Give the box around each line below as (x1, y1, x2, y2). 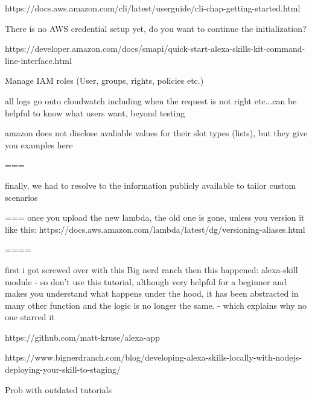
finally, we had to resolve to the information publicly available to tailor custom (5, 178, 296, 191)
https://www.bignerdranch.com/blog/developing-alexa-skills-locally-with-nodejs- (5, 351, 302, 364)
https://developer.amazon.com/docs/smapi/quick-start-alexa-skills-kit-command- (5, 42, 305, 55)
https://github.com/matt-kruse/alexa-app (5, 330, 160, 343)
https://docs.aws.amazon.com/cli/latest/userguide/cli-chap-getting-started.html (5, 2, 301, 14)
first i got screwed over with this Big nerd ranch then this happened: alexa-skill (5, 263, 298, 276)
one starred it (5, 311, 55, 323)
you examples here (5, 138, 73, 151)
